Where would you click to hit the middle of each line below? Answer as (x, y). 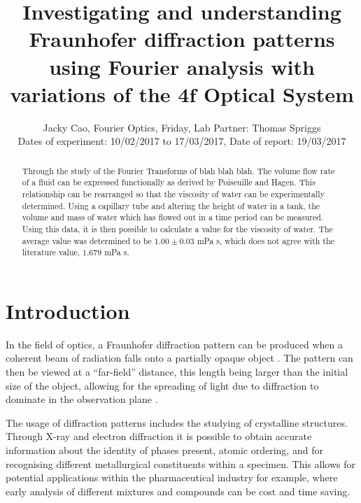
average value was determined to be (87, 240)
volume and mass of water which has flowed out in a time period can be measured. (173, 217)
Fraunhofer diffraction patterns (182, 39)
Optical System (278, 93)
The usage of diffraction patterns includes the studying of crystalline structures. (177, 422)
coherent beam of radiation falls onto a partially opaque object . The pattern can (179, 358)
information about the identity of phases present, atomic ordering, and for (164, 450)
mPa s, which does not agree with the (266, 240)
